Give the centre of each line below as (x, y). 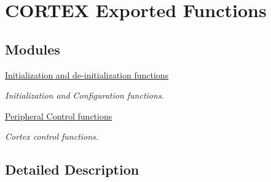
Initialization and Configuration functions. (84, 95)
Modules (33, 49)
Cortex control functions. (52, 136)
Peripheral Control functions (59, 116)
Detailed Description (72, 169)
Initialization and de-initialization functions (87, 74)
